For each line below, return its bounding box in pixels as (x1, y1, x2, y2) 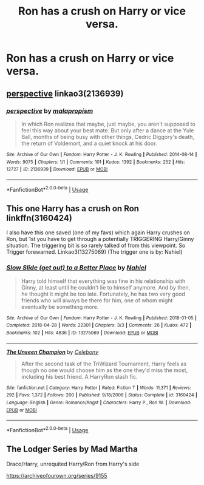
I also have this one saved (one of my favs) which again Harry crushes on (6, 229, 190, 236)
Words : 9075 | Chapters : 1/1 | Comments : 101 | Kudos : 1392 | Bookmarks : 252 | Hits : (6, 159, 185, 165)
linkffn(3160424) (6, 212, 73, 223)
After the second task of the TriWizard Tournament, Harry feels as (21, 360, 187, 367)
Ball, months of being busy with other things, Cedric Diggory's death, (21, 133, 195, 140)
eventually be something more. (21, 303, 99, 310)
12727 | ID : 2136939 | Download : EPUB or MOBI (6, 166, 108, 172)
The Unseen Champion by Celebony (6, 348, 99, 356)
